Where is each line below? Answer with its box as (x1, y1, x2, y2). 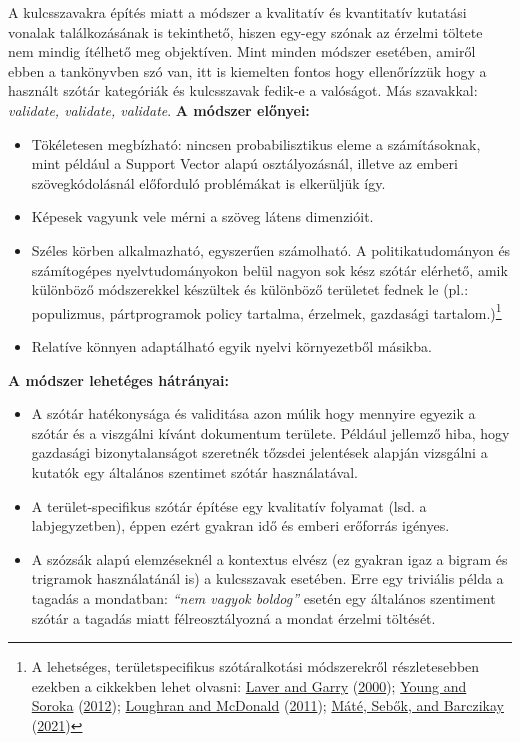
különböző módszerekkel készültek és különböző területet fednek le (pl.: (31, 279, 469, 300)
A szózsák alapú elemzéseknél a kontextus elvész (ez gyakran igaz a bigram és (31, 548, 508, 569)
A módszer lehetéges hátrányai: (8, 369, 230, 390)
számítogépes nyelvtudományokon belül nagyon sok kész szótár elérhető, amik (31, 259, 508, 280)
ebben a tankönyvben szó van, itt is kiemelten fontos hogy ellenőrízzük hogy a (8, 60, 487, 81)
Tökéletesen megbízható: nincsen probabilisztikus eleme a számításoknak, (31, 133, 481, 154)
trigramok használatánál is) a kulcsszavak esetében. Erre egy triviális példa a (31, 568, 504, 589)
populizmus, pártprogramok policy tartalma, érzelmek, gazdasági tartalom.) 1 (31, 299, 502, 323)
